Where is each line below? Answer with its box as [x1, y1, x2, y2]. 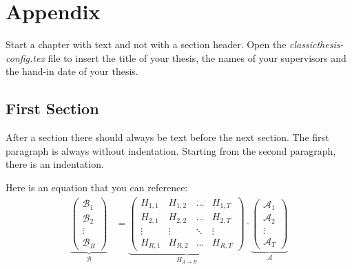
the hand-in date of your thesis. [6, 64, 138, 78]
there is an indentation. [6, 157, 104, 171]
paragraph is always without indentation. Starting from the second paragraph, [6, 143, 336, 158]
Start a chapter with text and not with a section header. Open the [6, 37, 287, 52]
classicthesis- [289, 37, 344, 52]
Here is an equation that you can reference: [6, 180, 188, 194]
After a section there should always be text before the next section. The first [6, 130, 329, 144]
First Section [6, 98, 99, 119]
